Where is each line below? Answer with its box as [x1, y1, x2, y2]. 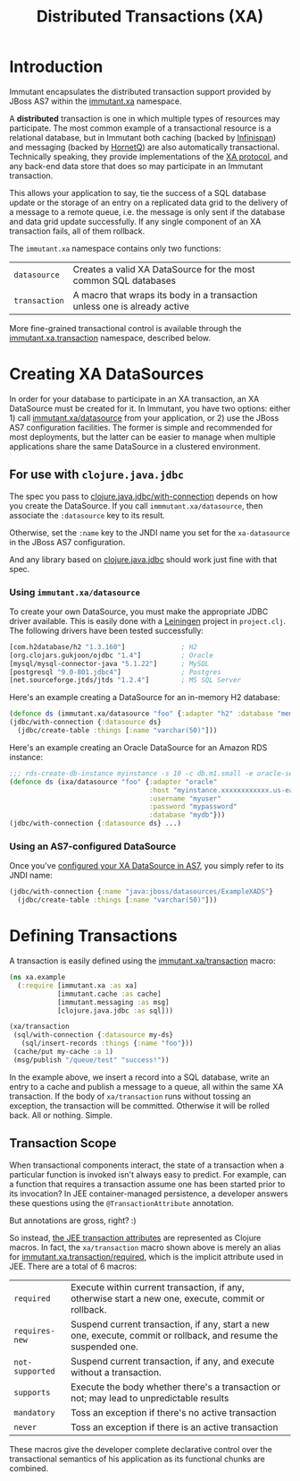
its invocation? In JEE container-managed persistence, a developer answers [9, 1188, 288, 1199]
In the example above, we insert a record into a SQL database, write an [9, 1072, 271, 1083]
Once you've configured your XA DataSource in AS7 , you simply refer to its [9, 860, 284, 871]
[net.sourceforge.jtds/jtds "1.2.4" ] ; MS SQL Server [9, 676, 242, 685]
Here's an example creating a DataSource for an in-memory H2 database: [9, 692, 280, 703]
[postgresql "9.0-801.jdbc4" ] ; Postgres [9, 667, 221, 677]
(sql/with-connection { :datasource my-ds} [12, 1031, 174, 1040]
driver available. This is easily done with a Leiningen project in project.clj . [9, 615, 286, 626]
